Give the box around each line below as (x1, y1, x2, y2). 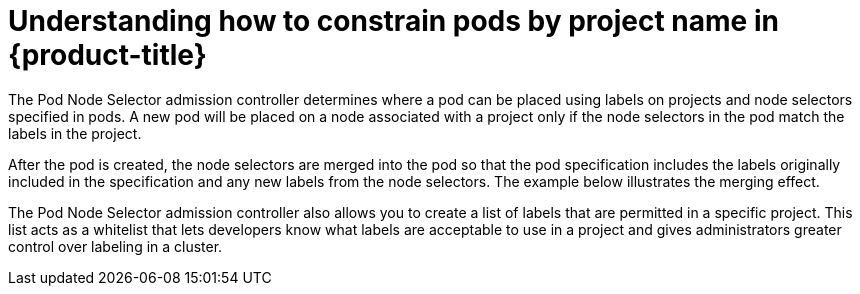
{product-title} (8, 38, 207, 72)
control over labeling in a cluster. (8, 237, 223, 255)
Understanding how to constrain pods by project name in (8, 4, 779, 38)
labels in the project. (8, 124, 142, 142)
